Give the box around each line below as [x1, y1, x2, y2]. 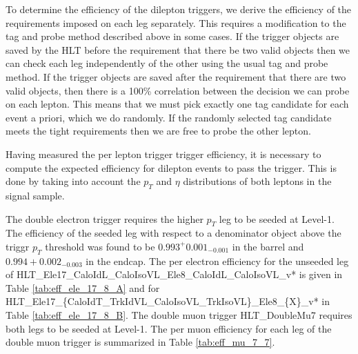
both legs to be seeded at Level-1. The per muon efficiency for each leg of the [6, 321, 332, 335]
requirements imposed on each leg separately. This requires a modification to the [6, 15, 346, 30]
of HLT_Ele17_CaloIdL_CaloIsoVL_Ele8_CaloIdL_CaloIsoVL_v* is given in [6, 267, 343, 282]
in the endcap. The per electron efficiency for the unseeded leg [86, 253, 349, 268]
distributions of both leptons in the [183, 174, 332, 188]
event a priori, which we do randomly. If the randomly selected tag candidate [6, 110, 332, 124]
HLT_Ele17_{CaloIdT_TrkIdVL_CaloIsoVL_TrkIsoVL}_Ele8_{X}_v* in [6, 294, 330, 308]
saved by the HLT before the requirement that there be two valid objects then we [6, 42, 350, 57]
